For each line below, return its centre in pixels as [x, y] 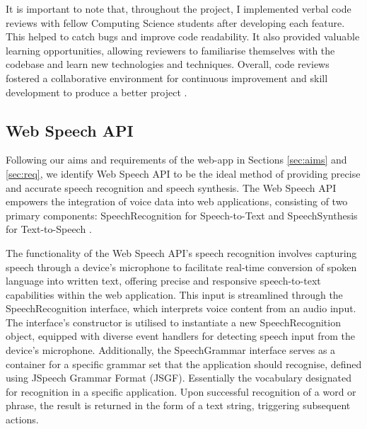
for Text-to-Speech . [49, 229]
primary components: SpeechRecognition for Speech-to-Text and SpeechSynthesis [182, 215]
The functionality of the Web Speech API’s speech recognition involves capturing [181, 252]
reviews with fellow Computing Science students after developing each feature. [175, 22]
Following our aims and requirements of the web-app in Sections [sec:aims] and [176, 160]
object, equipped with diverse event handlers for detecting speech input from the [180, 336]
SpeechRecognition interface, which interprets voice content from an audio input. [181, 308]
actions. [22, 419]
